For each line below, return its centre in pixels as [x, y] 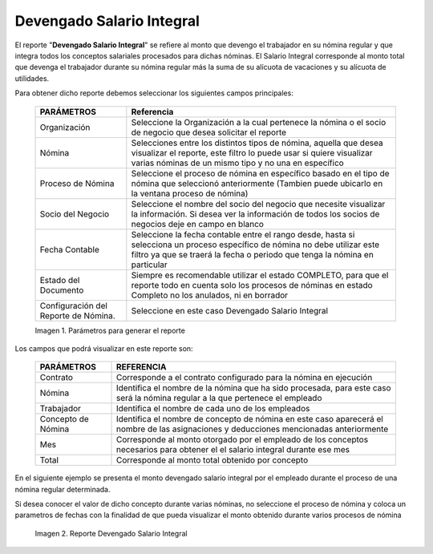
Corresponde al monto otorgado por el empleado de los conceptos [242, 439]
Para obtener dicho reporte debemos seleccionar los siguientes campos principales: [154, 93]
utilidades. [32, 78]
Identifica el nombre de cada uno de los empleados [213, 409]
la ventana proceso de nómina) [190, 193]
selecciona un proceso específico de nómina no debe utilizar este [255, 245]
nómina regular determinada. [63, 489]
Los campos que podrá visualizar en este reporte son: [104, 348]
